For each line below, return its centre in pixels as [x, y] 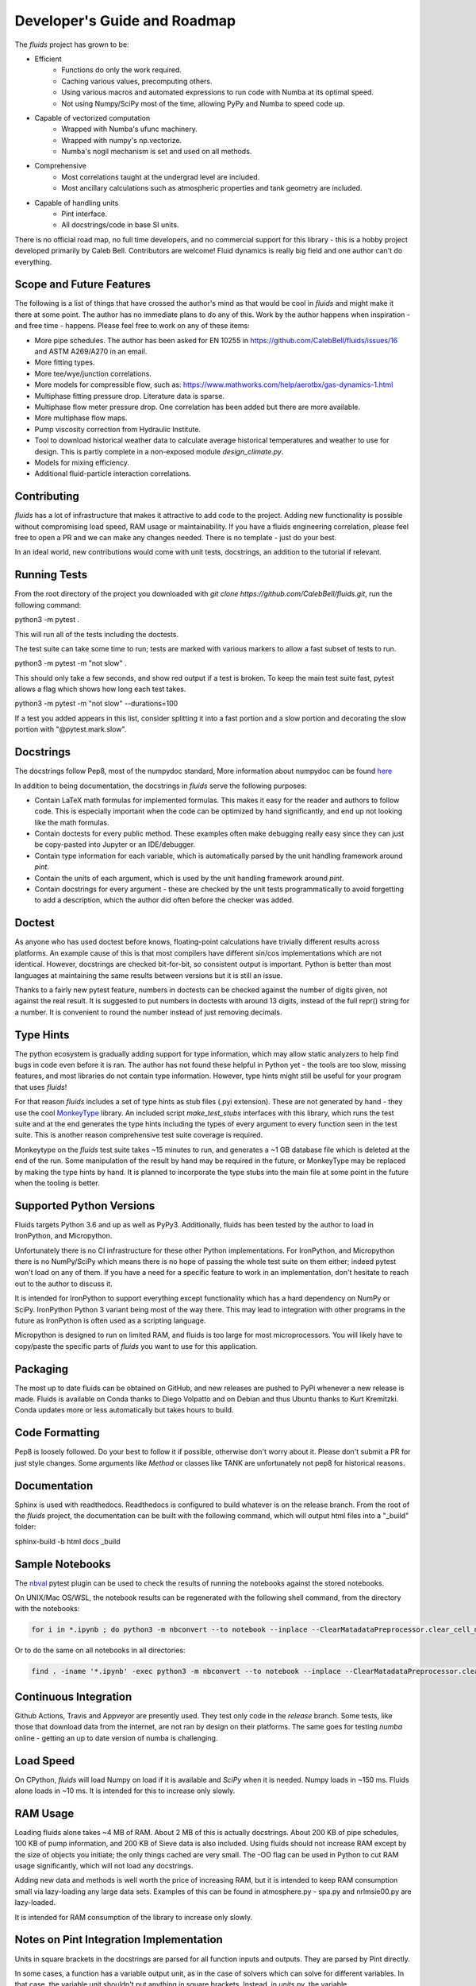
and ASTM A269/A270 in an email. [91, 352]
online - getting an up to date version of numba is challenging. [116, 1738]
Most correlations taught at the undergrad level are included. [161, 177]
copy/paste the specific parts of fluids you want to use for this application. [136, 1346]
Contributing [47, 496]
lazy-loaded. [35, 1903]
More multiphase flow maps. [81, 418]
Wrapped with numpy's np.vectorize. [122, 140]
